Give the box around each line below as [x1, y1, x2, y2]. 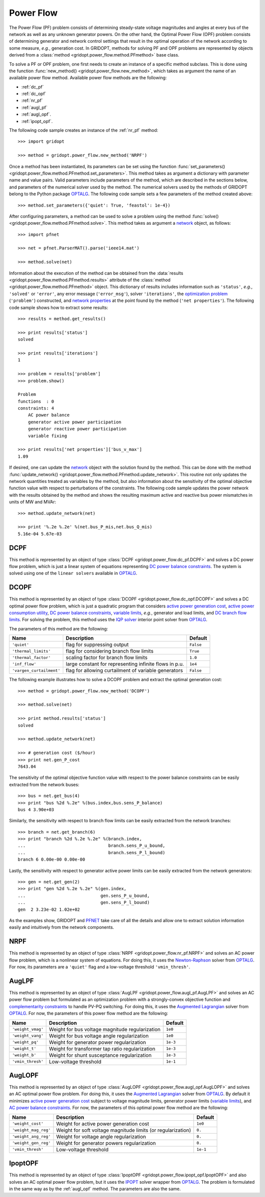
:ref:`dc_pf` [21, 84, 44, 90]
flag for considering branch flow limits [65, 648, 154, 655]
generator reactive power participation [27, 426, 127, 432]
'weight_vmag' [12, 1027, 44, 1032]
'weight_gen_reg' [12, 1140, 51, 1146]
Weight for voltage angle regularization [56, 1133, 146, 1140]
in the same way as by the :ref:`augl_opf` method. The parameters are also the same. [9, 1186, 181, 1192]
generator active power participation [27, 419, 122, 425]
